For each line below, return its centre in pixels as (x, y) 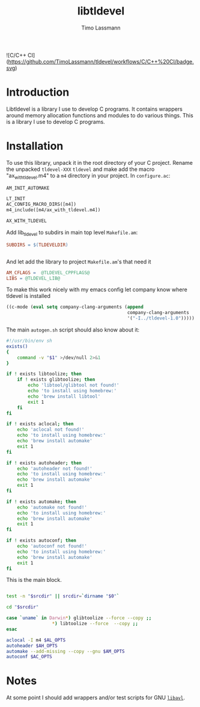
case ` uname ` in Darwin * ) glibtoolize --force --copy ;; (79, 618)
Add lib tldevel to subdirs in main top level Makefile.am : (72, 233)
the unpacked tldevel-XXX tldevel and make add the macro (80, 169)
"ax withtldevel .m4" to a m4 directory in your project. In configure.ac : (88, 176)
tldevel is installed (29, 296)
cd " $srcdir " (23, 607)
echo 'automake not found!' (52, 507)
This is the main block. (34, 580)
